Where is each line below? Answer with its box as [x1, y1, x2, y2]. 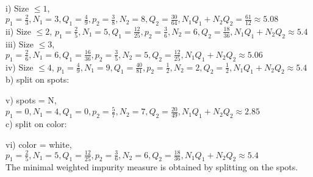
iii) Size [5, 37, 34, 50]
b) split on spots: [5, 73, 70, 86]
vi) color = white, [5, 137, 72, 150]
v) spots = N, [5, 94, 57, 106]
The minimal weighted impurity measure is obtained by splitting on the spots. [5, 161, 298, 173]
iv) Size [5, 60, 34, 73]
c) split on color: [5, 117, 67, 130]
